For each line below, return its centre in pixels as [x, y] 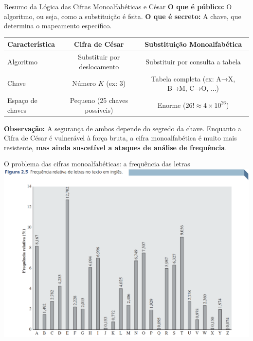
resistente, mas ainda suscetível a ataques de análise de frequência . [116, 147]
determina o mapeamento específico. [58, 26]
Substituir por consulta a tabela [193, 61]
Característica [31, 44]
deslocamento [99, 66]
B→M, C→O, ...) [193, 88]
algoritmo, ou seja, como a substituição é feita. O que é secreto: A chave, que [123, 16]
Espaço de [22, 100]
